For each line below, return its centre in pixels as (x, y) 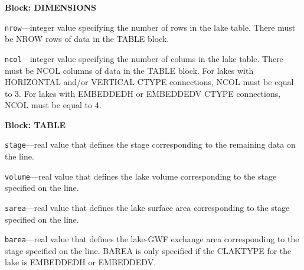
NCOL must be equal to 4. (53, 105)
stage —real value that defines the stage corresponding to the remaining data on (150, 144)
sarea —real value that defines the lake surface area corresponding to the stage (147, 207)
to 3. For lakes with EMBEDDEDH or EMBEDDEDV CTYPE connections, (143, 93)
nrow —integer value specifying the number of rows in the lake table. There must (150, 27)
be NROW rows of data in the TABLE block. (87, 39)
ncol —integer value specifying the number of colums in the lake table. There (144, 58)
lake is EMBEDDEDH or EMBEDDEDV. (81, 262)
